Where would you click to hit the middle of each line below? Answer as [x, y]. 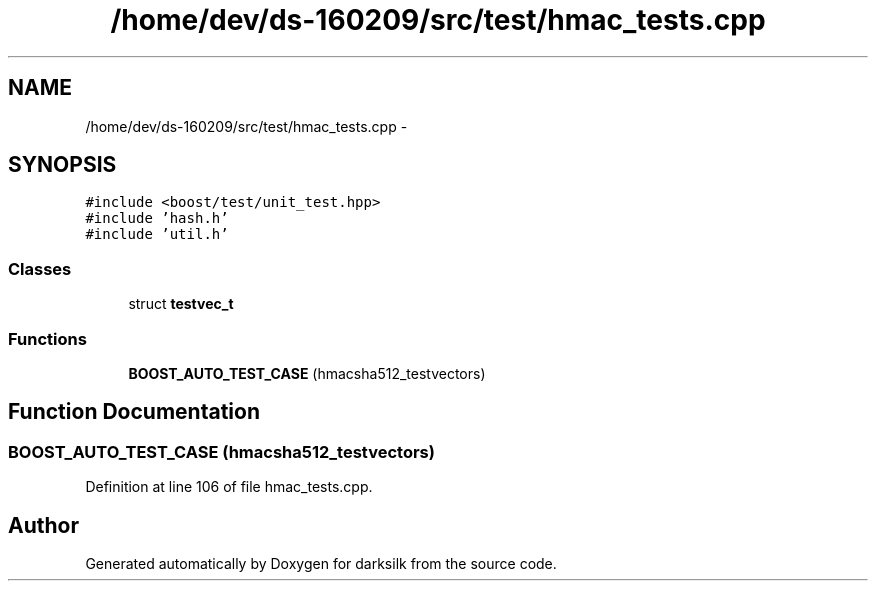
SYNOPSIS [62, 165]
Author [43, 525]
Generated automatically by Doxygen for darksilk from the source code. [321, 563]
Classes [40, 268]
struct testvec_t [181, 304]
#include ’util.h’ [157, 234]
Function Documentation [134, 412]
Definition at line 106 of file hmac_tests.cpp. [229, 487]
